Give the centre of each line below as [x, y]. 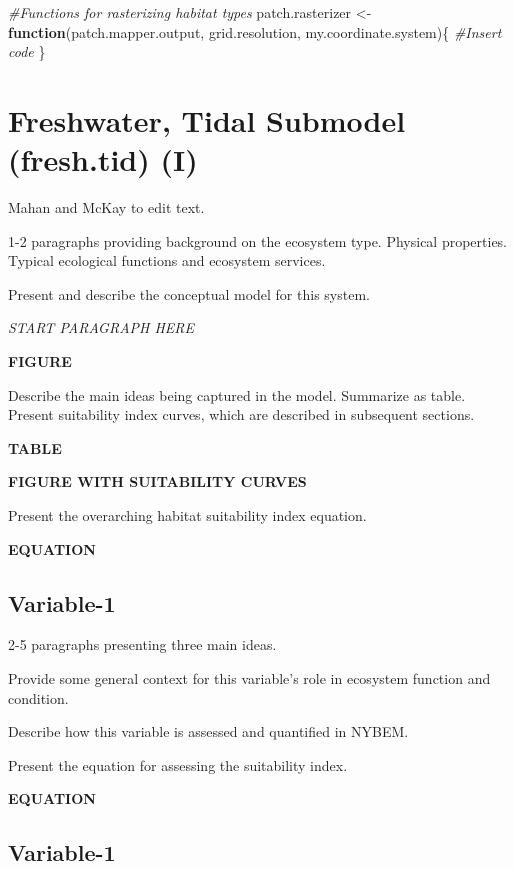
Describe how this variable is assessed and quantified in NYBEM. [208, 731]
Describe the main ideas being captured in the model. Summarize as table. [237, 394]
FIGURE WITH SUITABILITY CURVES [157, 481]
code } [27, 51]
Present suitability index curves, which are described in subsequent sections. [241, 414]
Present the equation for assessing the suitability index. [178, 764]
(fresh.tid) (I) [103, 159]
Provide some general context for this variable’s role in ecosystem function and [249, 678]
